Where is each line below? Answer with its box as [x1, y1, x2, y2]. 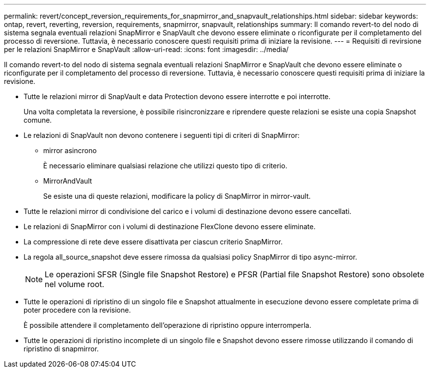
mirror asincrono [43, 146, 97, 155]
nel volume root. [45, 279, 105, 289]
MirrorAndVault [43, 177, 92, 185]
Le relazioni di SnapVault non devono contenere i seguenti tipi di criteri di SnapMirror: [24, 131, 300, 139]
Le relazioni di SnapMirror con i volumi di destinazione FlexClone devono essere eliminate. [24, 222, 316, 231]
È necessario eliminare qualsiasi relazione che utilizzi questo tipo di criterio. [43, 161, 288, 170]
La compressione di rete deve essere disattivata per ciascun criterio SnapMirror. [24, 238, 283, 246]
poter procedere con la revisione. [24, 306, 131, 314]
